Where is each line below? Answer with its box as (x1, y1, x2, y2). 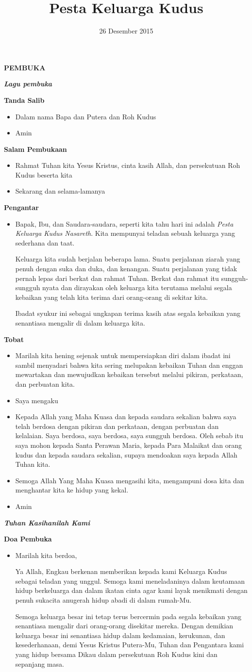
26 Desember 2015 (99, 26, 153, 36)
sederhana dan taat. (15, 237, 75, 247)
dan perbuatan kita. (15, 378, 75, 389)
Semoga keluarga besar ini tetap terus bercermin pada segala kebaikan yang (15, 611, 241, 621)
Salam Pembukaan (4, 144, 67, 154)
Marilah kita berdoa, (15, 550, 77, 560)
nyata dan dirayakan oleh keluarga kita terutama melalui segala (42, 282, 232, 293)
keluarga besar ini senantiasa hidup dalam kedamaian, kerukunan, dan (15, 630, 225, 640)
